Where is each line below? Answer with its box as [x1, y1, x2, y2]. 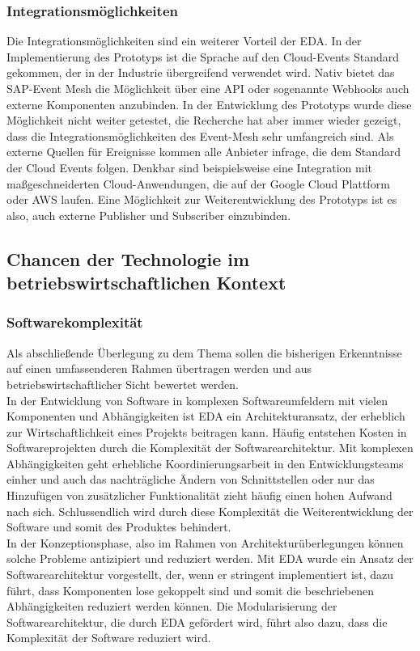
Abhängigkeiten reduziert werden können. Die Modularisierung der [6, 598, 337, 615]
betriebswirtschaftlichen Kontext [6, 270, 286, 295]
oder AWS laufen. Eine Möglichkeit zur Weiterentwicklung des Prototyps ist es [6, 191, 397, 208]
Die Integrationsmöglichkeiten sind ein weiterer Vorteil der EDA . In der [6, 32, 362, 49]
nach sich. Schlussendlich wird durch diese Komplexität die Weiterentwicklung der [6, 502, 414, 519]
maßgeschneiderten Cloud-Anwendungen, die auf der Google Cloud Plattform [6, 175, 390, 192]
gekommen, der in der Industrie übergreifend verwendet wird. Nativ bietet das [6, 64, 395, 81]
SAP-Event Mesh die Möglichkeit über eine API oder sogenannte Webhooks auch [6, 80, 409, 96]
